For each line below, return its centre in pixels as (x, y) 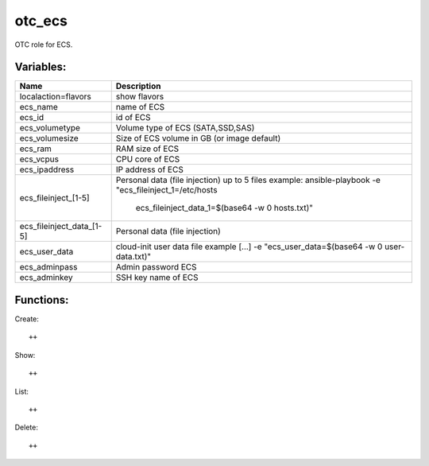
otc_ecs (41, 21)
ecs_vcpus (39, 159)
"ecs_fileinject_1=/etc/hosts (166, 190)
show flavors (140, 97)
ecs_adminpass (48, 267)
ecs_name (39, 107)
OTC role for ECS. (44, 45)
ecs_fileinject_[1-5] (55, 198)
